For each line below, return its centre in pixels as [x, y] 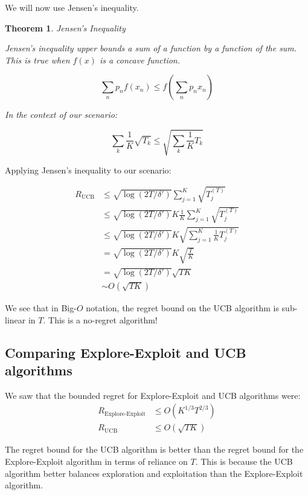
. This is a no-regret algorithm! [100, 319]
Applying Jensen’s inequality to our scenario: [88, 170]
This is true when [37, 60]
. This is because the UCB [244, 461]
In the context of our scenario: [61, 115]
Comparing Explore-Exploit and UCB [126, 352]
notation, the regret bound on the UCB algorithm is [182, 308]
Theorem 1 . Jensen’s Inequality [65, 27]
